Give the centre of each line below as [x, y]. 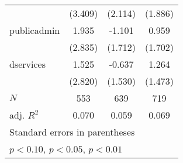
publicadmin [35, 30]
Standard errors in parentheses [72, 132]
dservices [27, 64]
